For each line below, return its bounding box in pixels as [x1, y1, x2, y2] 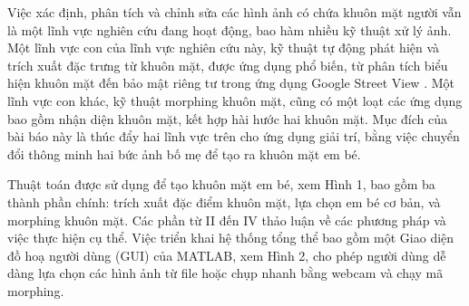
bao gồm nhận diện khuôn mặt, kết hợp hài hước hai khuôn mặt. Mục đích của [7, 109, 447, 128]
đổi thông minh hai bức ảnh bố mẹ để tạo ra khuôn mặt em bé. [7, 144, 361, 163]
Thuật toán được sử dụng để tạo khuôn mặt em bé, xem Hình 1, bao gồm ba [7, 175, 435, 194]
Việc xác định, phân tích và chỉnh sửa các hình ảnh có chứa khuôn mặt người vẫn [7, 3, 462, 21]
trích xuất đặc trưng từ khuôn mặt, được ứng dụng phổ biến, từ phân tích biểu [7, 55, 448, 74]
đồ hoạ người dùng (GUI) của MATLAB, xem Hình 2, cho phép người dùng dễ [7, 245, 446, 264]
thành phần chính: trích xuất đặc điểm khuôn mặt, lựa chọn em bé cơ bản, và [7, 192, 441, 211]
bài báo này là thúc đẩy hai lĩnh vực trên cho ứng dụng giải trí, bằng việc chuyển [7, 127, 460, 146]
